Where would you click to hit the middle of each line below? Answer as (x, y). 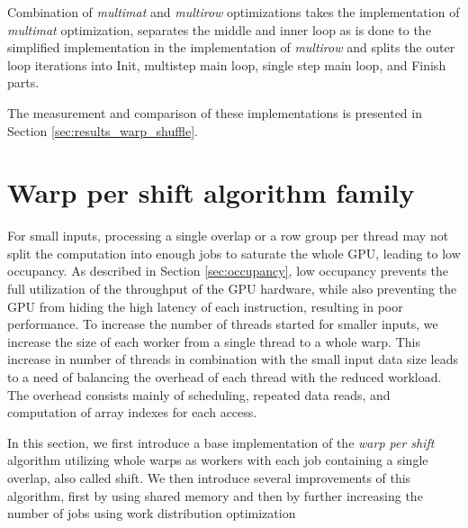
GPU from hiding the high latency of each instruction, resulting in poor (205, 306)
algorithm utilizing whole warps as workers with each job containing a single (218, 460)
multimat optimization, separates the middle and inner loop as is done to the (219, 29)
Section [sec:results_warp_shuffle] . (103, 130)
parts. (23, 82)
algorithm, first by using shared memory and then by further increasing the (215, 495)
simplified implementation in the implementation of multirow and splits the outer (231, 47)
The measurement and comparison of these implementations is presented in (215, 112)
